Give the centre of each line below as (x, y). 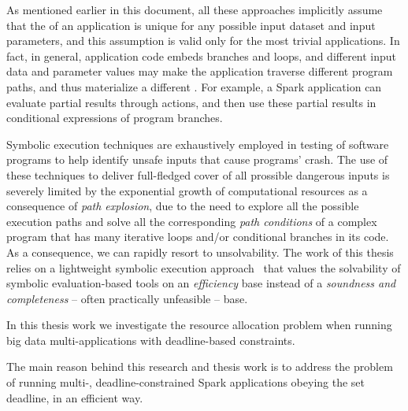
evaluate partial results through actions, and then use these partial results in (191, 102)
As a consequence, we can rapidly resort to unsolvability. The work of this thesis (200, 252)
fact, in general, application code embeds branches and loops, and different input (202, 56)
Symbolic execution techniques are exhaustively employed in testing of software (198, 144)
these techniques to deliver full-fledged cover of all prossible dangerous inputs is (198, 174)
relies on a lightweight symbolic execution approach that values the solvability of (204, 267)
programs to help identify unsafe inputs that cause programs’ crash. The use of (197, 159)
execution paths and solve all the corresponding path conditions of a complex (192, 221)
